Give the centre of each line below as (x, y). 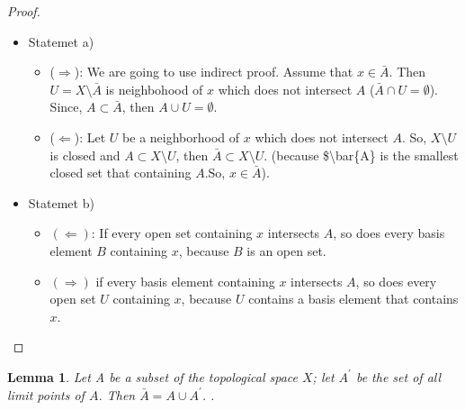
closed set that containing (121, 173)
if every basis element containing (185, 281)
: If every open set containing (172, 233)
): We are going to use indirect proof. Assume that (214, 72)
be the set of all (398, 376)
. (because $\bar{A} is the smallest (361, 155)
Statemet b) (61, 202)
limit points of (46, 394)
